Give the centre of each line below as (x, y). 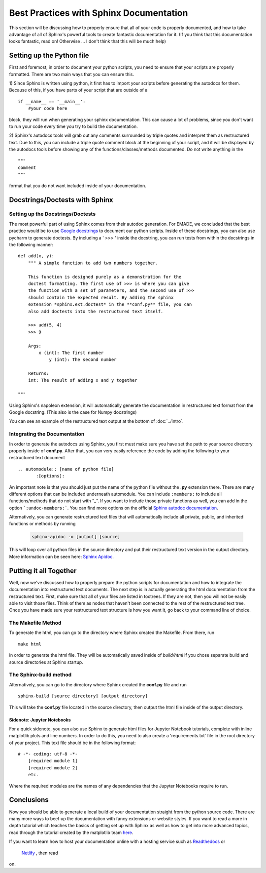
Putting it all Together (43, 571)
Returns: (38, 374)
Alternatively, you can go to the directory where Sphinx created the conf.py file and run (98, 684)
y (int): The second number (83, 360)
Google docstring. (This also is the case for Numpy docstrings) (73, 412)
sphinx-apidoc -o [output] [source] (76, 537)
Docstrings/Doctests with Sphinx (61, 200)
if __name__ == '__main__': (52, 101)
